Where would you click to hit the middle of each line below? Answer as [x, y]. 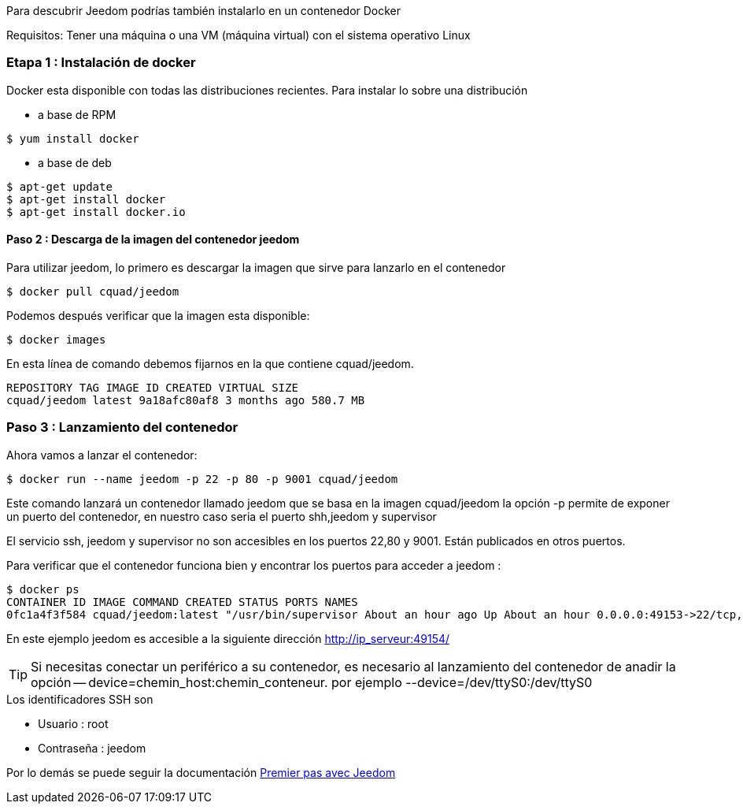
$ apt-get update [59, 186]
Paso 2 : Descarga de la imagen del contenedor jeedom [153, 240]
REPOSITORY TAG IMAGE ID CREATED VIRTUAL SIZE [152, 387]
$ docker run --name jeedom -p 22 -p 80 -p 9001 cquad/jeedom [202, 479]
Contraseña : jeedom [92, 748]
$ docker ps [43, 589]
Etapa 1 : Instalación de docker [101, 63]
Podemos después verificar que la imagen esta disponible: [158, 315]
